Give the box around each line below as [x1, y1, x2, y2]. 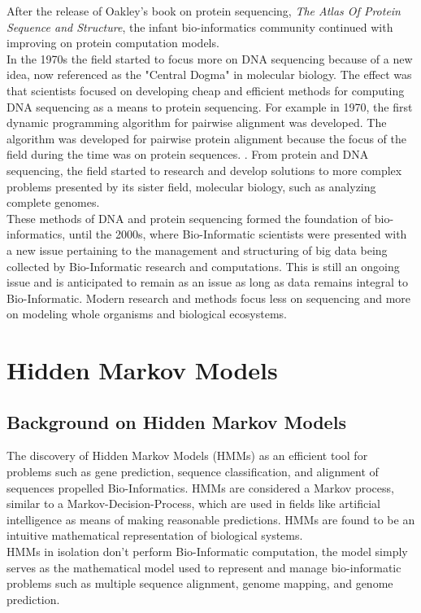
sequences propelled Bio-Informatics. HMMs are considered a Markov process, [7, 479, 394, 496]
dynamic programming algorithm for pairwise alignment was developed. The [7, 114, 387, 131]
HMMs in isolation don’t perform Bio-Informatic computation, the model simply [7, 543, 408, 560]
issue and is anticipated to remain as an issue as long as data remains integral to [7, 274, 408, 291]
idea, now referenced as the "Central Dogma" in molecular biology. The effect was [7, 66, 412, 83]
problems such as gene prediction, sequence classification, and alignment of [7, 463, 379, 480]
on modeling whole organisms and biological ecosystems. [7, 305, 287, 322]
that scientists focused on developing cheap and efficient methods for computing [7, 81, 405, 99]
